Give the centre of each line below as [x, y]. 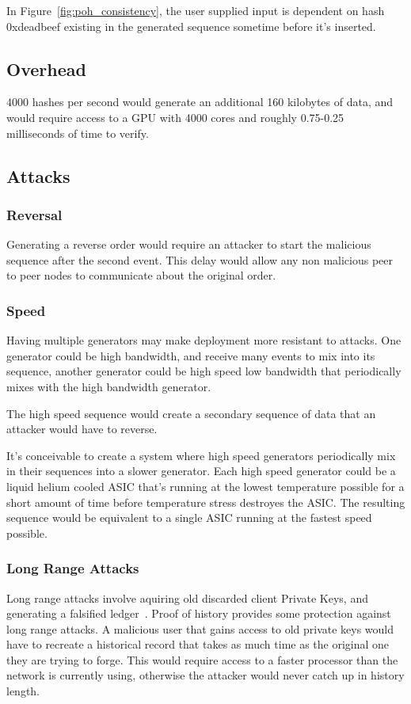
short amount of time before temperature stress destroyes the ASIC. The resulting [206, 502]
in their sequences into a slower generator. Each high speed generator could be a [201, 471]
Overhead [46, 68]
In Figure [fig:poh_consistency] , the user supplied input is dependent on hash [196, 10]
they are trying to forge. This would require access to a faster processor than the [202, 659]
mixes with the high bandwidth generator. [109, 386]
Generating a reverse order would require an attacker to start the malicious [189, 244]
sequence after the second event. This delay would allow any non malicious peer [200, 259]
